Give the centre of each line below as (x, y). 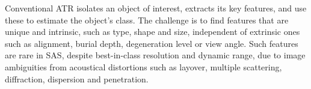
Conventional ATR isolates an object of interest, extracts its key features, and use (156, 8)
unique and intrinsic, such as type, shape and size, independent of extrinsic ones (152, 32)
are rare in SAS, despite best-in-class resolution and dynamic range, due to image (155, 55)
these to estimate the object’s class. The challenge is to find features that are (147, 20)
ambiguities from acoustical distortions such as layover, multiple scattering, (143, 66)
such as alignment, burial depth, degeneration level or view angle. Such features (152, 43)
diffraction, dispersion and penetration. (77, 78)
